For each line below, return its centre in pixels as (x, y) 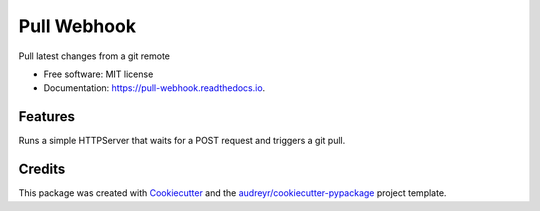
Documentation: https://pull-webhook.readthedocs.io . (154, 88)
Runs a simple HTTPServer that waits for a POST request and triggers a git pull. (182, 141)
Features (46, 116)
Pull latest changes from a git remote (94, 56)
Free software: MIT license (98, 74)
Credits (42, 169)
